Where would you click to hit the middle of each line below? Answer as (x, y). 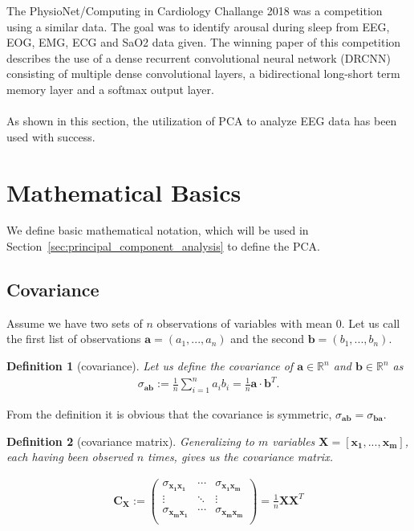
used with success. (51, 136)
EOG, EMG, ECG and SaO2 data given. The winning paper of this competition (204, 42)
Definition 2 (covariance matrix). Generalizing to (130, 441)
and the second (268, 339)
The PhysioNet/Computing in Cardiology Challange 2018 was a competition (195, 10)
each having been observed (70, 457)
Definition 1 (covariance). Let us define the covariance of (150, 366)
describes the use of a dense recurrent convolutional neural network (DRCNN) (199, 57)
